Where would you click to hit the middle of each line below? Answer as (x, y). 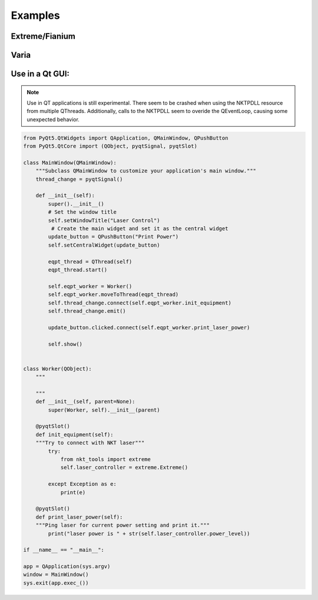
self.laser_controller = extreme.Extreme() (124, 468)
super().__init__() (76, 204)
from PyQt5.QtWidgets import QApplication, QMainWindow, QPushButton (126, 138)
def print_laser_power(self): (79, 517)
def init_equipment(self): (75, 435)
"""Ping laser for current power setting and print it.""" (123, 525)
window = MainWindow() (56, 575)
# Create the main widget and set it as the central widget (140, 229)
